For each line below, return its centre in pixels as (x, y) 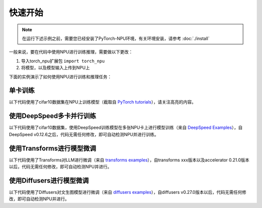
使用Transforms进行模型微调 (53, 148)
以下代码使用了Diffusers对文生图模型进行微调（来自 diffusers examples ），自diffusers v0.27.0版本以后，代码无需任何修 (128, 192)
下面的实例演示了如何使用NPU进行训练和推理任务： (60, 77)
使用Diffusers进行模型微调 (49, 181)
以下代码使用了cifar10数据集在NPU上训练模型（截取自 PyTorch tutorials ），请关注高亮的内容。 (102, 102)
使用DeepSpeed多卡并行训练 (53, 116)
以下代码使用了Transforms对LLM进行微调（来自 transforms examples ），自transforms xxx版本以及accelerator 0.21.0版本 (129, 160)
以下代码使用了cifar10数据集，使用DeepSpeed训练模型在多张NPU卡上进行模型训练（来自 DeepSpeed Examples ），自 (126, 128)
